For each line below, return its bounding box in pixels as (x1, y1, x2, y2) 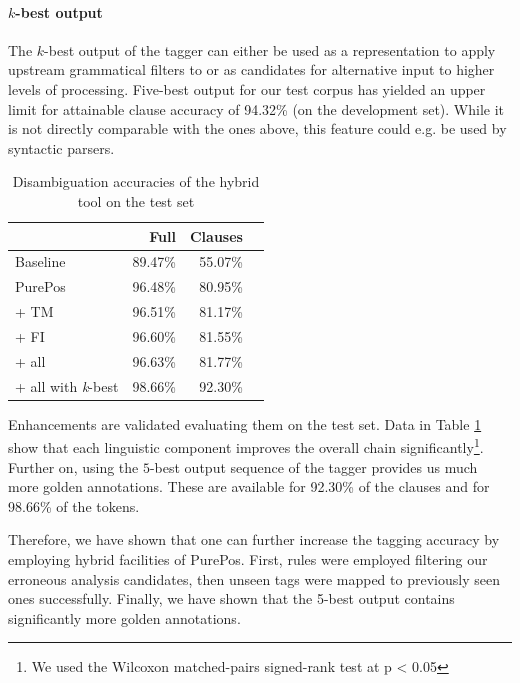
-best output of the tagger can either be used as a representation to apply (44, 39, 496, 60)
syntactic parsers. (8, 137, 115, 158)
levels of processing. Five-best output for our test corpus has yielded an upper (8, 78, 486, 99)
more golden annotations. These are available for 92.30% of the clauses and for (8, 476, 490, 497)
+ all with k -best (15, 375, 119, 396)
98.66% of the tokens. (8, 495, 140, 516)
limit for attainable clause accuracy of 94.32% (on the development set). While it (8, 98, 505, 119)
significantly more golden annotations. (8, 607, 241, 628)
